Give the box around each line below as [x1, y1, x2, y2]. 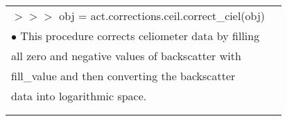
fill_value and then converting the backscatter [11, 68, 236, 84]
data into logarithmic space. [11, 88, 147, 104]
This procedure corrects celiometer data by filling [20, 28, 260, 44]
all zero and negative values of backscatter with [11, 48, 241, 64]
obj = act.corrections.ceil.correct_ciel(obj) [59, 8, 266, 24]
